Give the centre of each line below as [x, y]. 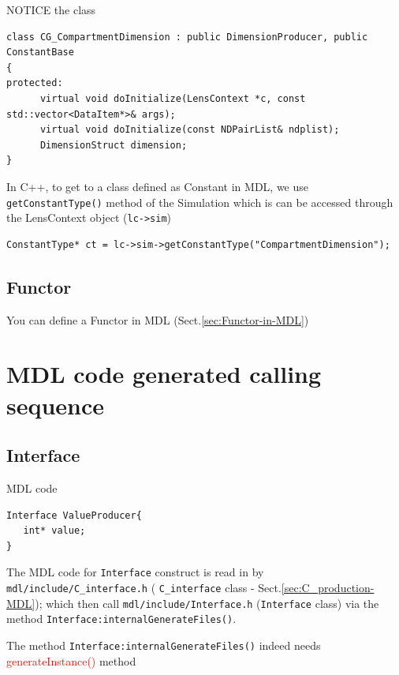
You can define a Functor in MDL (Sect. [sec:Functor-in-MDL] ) [158, 319]
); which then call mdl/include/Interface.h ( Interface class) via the [207, 603]
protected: [35, 83]
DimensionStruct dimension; [114, 145]
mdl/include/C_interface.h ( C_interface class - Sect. [144, 588]
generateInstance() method [71, 660]
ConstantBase [40, 52]
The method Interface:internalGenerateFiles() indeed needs [164, 645]
